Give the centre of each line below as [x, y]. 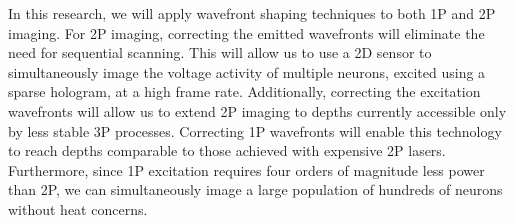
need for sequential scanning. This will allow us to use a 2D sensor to [220, 52]
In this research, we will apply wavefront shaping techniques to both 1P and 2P [252, 13]
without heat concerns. [78, 208]
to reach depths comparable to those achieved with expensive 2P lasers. [227, 150]
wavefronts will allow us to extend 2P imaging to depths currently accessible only [257, 110]
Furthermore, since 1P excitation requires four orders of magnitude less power [246, 169]
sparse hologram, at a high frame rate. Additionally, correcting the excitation [244, 91]
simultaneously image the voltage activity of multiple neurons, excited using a [247, 71]
